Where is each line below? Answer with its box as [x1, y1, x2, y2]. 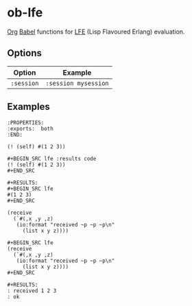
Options [7, 47, 43, 59]
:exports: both [7, 125, 53, 132]
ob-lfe [7, 5, 43, 21]
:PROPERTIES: [7, 119, 45, 126]
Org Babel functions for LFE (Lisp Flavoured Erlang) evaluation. [7, 27, 185, 36]
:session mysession [45, 79, 109, 87]
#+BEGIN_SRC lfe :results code [7, 155, 97, 162]
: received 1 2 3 [7, 287, 57, 294]
